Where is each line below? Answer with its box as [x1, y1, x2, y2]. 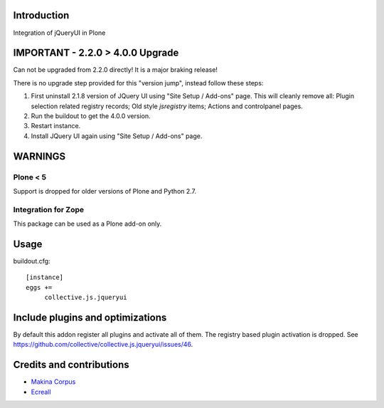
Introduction [13, 9, 70, 21]
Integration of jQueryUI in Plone [13, 28, 106, 37]
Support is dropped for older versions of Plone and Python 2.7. [13, 187, 197, 195]
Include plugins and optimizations [13, 311, 167, 323]
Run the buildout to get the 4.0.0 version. [31, 111, 151, 120]
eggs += [26, 283, 53, 291]
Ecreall [31, 387, 51, 396]
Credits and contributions [13, 359, 129, 371]
